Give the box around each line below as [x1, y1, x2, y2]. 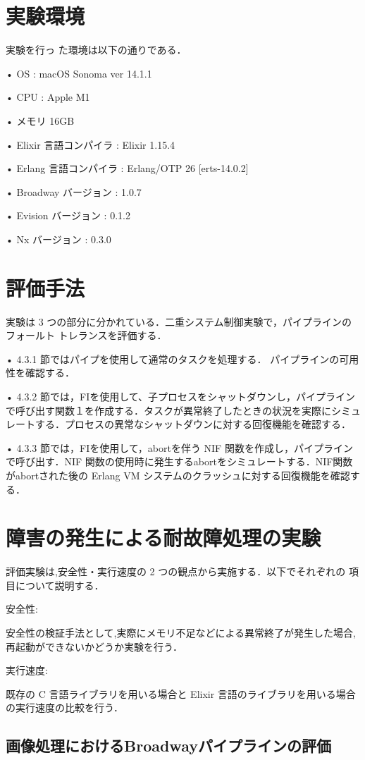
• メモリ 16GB [6, 113, 75, 128]
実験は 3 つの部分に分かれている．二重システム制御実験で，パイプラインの [6, 314, 352, 329]
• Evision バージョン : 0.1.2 [6, 208, 130, 223]
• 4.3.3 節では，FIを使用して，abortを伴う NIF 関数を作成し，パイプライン [6, 440, 353, 455]
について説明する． [15, 577, 104, 592]
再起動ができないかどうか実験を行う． [6, 639, 182, 654]
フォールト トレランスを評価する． [6, 328, 167, 343]
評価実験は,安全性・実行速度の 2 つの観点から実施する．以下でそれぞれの [6, 564, 346, 579]
